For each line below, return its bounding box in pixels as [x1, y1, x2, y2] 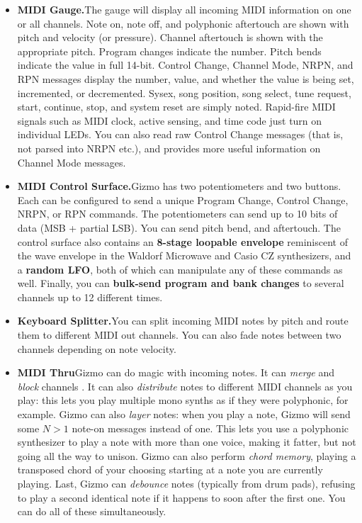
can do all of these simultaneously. [17, 504, 166, 519]
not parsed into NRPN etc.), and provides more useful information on [17, 140, 321, 155]
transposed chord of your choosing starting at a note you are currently [17, 462, 323, 477]
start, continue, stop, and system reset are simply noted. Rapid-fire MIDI [17, 99, 336, 114]
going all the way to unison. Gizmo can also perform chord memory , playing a [17, 448, 356, 463]
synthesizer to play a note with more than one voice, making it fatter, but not [17, 434, 356, 449]
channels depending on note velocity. [17, 341, 176, 356]
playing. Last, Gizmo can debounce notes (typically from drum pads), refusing [17, 476, 356, 490]
